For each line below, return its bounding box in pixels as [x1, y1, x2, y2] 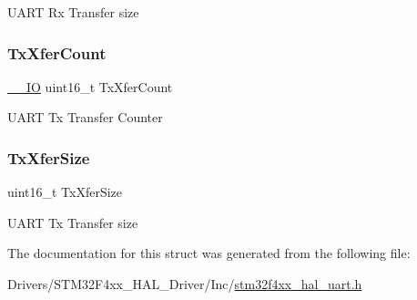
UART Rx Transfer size [7, 3, 139, 21]
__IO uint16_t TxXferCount [7, 77, 173, 96]
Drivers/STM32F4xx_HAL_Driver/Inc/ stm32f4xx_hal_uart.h [7, 274, 362, 293]
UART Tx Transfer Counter [7, 108, 163, 127]
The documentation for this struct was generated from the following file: [7, 243, 411, 263]
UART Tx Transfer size [7, 212, 138, 232]
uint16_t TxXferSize [7, 182, 123, 202]
